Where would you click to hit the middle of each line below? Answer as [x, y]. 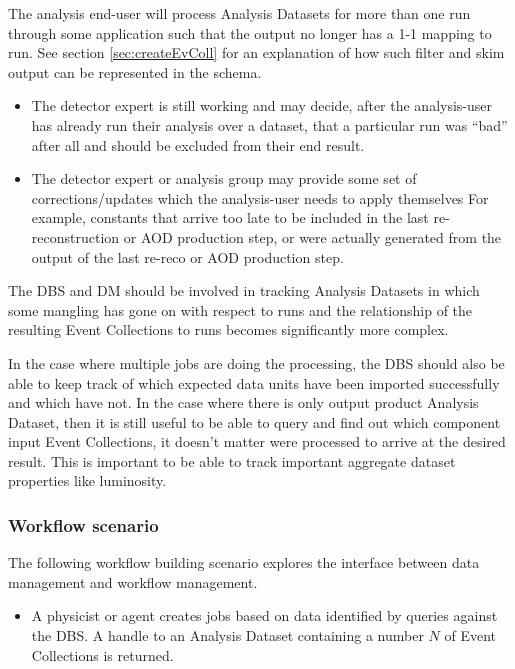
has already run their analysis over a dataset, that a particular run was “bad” [269, 124]
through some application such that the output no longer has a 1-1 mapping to [250, 32]
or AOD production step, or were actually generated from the [312, 236]
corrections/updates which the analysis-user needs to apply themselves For [260, 197]
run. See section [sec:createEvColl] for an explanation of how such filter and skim [256, 52]
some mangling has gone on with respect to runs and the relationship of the [240, 309]
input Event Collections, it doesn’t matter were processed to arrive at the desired [257, 441]
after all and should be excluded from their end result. [198, 144]
